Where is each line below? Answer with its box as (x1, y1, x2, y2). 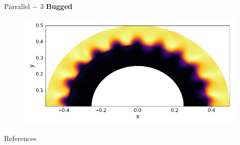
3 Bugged (40, 1, 72, 11)
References (4, 133, 36, 143)
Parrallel (4, 1, 30, 11)
